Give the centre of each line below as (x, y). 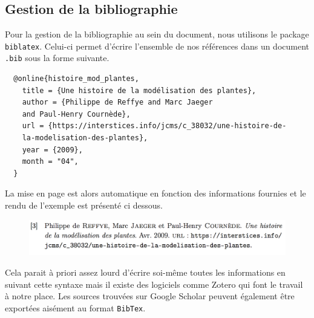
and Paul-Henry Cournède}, (76, 114)
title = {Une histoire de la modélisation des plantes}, (139, 90)
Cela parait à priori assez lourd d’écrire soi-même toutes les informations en (145, 272)
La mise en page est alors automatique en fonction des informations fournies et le (155, 193)
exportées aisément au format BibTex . (75, 307)
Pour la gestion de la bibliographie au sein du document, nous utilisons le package (157, 34)
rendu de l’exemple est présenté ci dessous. (84, 205)
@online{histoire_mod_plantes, (76, 79)
